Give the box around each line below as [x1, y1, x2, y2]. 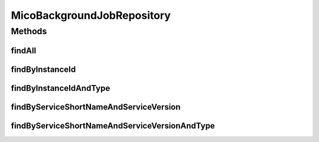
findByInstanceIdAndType [11, 83, 110, 93]
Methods [11, 26, 47, 37]
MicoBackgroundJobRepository [11, 9, 171, 22]
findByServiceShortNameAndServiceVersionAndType [11, 121, 215, 131]
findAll [11, 45, 37, 55]
